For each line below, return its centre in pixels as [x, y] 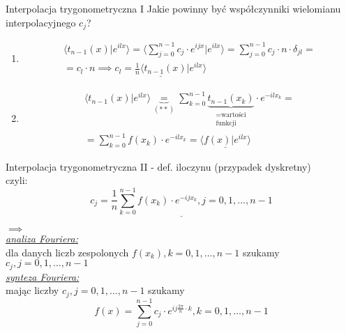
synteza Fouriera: [43, 276]
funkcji [226, 124]
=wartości [231, 115]
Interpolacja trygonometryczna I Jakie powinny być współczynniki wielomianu [173, 8]
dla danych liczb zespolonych [67, 252]
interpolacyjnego [41, 22]
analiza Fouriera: [42, 239]
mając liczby [32, 290]
